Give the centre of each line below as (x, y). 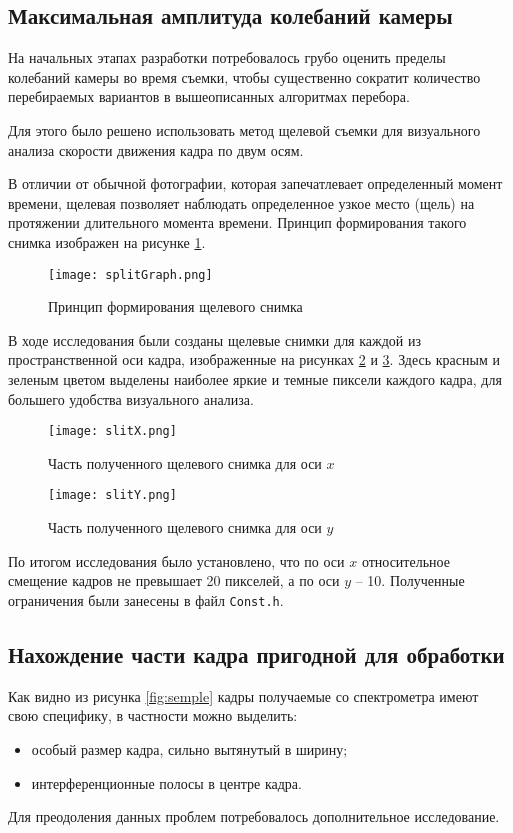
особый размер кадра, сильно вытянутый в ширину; (189, 748)
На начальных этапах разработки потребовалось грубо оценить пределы (227, 57)
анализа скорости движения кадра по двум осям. (156, 149)
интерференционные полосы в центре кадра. (166, 782)
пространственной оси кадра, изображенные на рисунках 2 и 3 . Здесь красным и (254, 359)
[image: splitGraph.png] (130, 274)
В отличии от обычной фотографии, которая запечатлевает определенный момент (255, 183)
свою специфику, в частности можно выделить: (153, 715)
